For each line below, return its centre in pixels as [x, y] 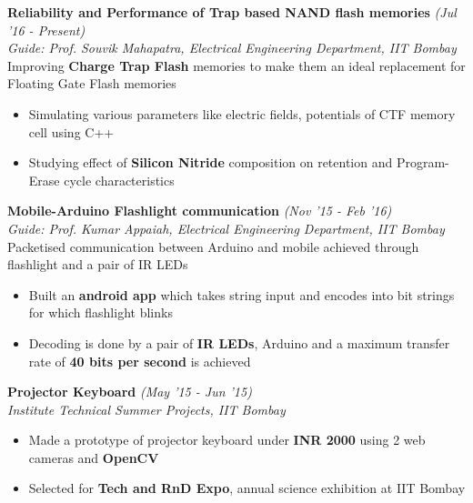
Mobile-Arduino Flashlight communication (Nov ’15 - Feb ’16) [200, 211]
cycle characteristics [119, 180]
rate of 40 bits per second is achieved [140, 361]
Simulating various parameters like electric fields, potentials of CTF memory [242, 113]
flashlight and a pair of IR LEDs [98, 264]
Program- [423, 162]
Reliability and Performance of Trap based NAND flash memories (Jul [232, 12]
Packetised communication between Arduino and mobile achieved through [213, 246]
